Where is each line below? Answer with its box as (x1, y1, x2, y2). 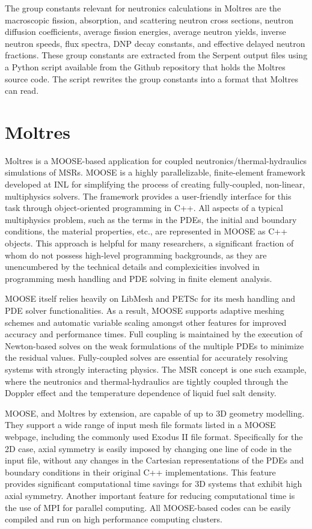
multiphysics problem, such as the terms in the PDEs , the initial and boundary (5, 213, 297, 225)
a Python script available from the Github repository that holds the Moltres (5, 60, 286, 73)
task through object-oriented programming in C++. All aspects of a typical (5, 201, 283, 214)
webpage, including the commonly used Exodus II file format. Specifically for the (5, 430, 303, 442)
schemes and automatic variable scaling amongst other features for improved (5, 316, 287, 328)
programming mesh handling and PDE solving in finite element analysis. (5, 272, 272, 284)
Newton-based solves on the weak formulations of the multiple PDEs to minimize (5, 339, 304, 352)
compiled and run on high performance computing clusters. (5, 513, 223, 525)
